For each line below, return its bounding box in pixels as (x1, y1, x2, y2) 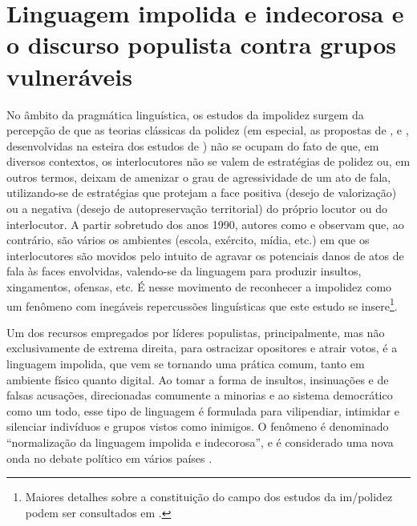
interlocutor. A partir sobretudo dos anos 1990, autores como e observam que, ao (6, 215, 404, 232)
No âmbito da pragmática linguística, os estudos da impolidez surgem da (6, 106, 364, 122)
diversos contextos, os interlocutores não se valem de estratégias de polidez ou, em (6, 153, 411, 170)
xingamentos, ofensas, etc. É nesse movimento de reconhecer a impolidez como (6, 279, 392, 295)
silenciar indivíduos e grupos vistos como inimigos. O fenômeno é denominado (6, 418, 389, 435)
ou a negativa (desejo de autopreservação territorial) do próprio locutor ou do (6, 200, 387, 217)
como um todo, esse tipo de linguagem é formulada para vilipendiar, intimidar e (6, 402, 399, 419)
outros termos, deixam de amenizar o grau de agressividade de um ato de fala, (6, 168, 391, 185)
